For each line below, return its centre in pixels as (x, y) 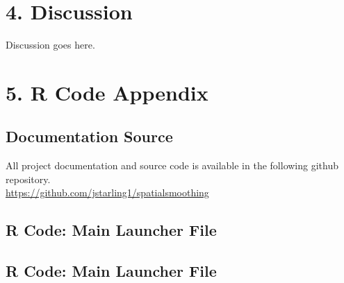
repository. (28, 179)
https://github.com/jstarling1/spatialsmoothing (107, 192)
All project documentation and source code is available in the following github (172, 165)
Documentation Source (89, 136)
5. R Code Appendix (107, 92)
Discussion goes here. (50, 45)
